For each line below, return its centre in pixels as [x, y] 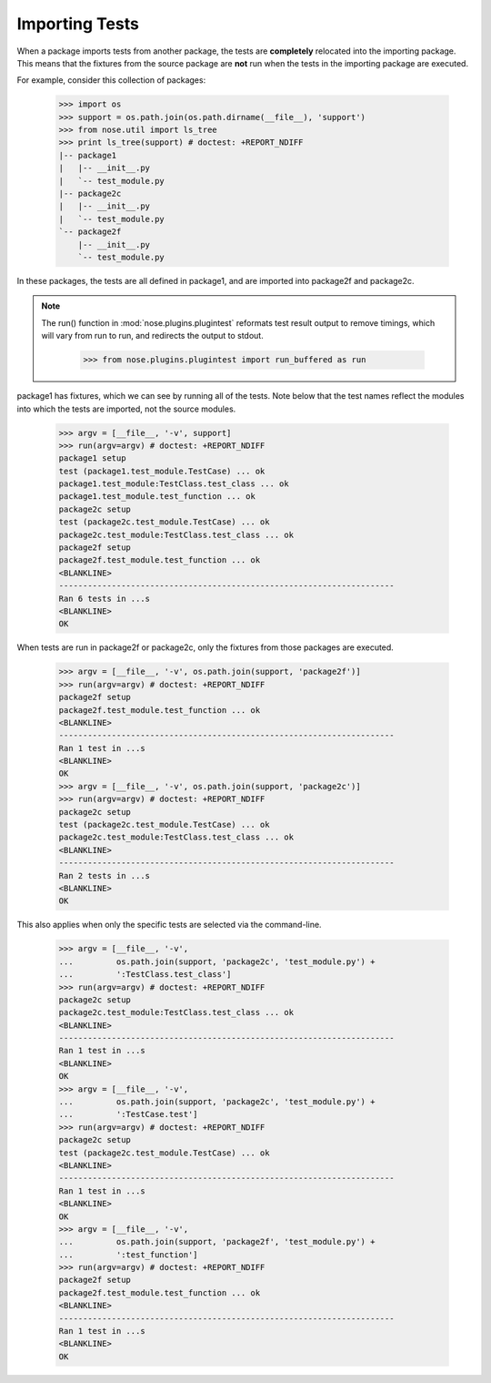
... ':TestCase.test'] [129, 1114]
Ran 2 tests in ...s [104, 875]
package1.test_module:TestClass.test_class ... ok [174, 484]
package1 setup [92, 458]
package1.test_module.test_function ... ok [157, 497]
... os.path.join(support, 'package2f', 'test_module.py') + [217, 1242]
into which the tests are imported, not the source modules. [126, 409]
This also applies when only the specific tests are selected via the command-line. [169, 925]
